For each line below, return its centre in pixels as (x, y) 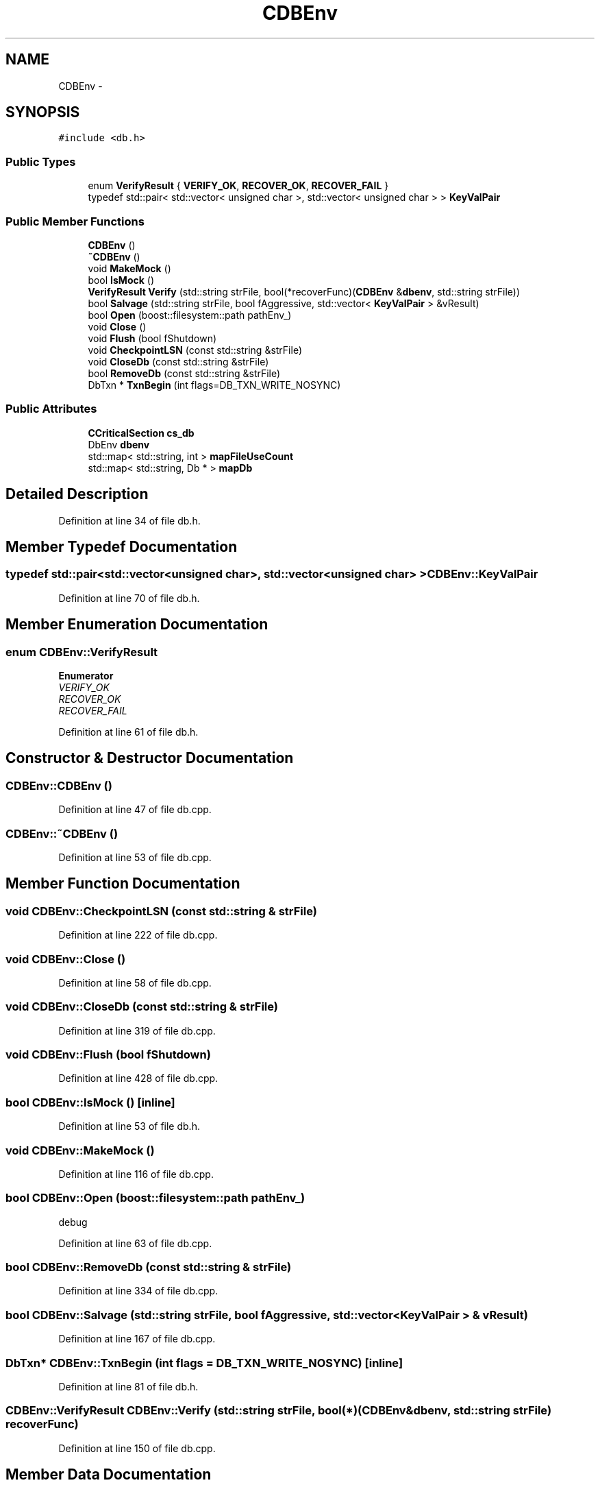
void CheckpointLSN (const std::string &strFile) (195, 350)
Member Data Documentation (109, 1475)
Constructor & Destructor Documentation (150, 758)
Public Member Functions (75, 221)
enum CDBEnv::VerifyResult (82, 652)
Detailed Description (77, 494)
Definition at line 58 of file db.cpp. (135, 982)
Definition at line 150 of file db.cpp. (137, 1448)
